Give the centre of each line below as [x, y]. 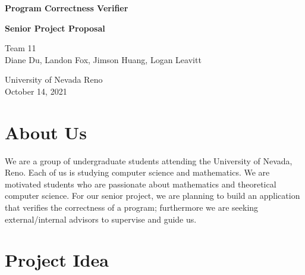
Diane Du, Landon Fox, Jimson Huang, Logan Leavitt [103, 59]
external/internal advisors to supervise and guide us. [101, 219]
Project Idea [57, 260]
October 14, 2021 [36, 91]
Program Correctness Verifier [67, 8]
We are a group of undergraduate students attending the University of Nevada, [149, 160]
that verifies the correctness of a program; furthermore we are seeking [132, 207]
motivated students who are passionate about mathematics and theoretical [141, 184]
